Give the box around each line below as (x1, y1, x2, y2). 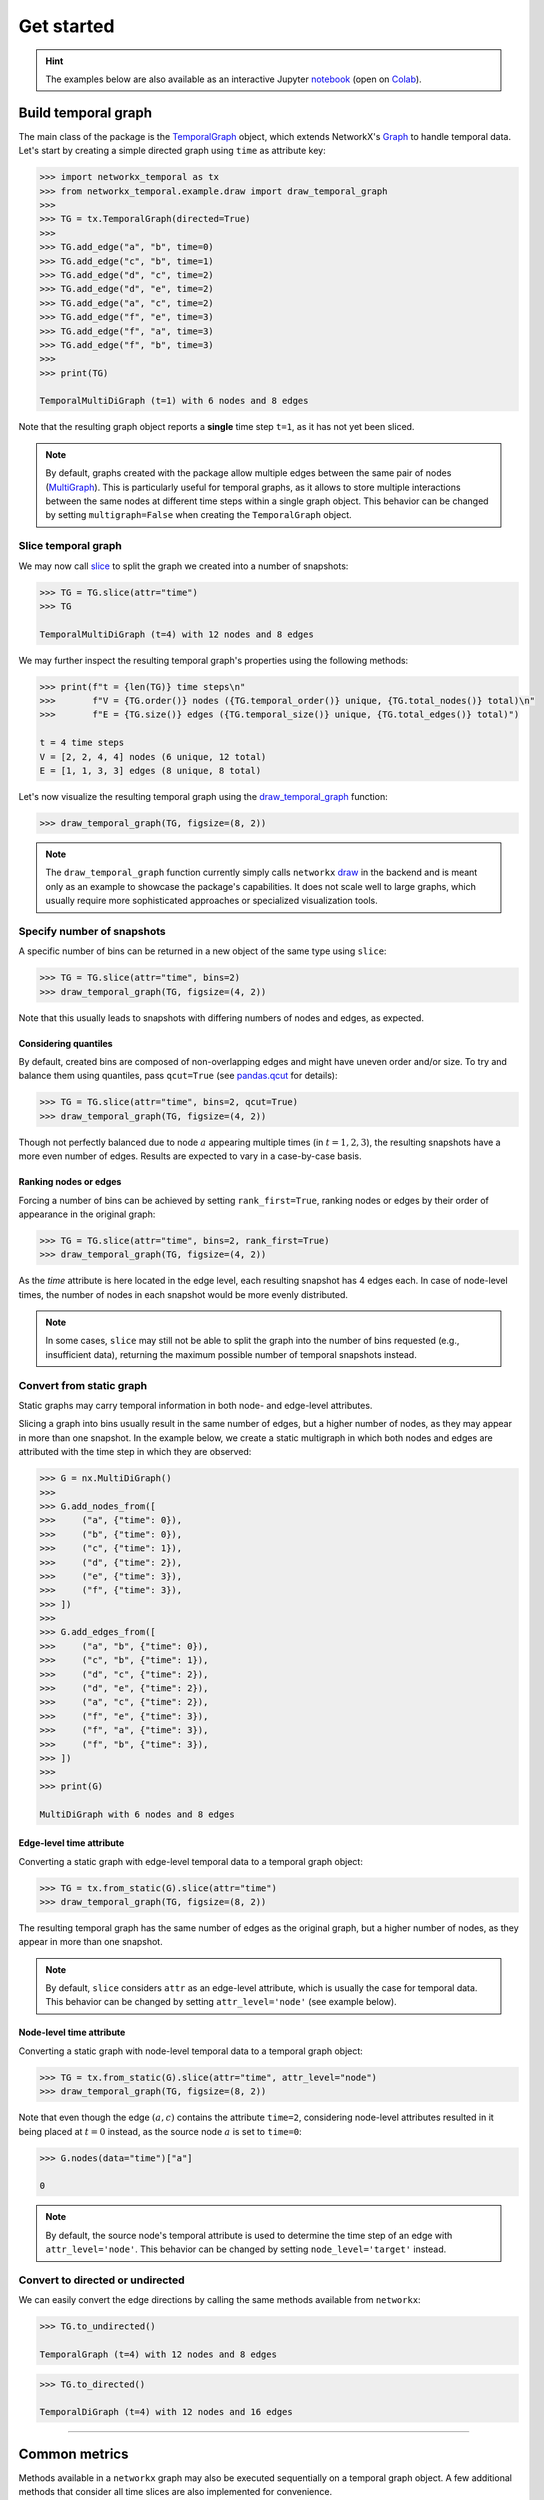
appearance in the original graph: (18, 1208, 156, 1220)
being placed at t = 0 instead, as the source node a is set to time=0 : (18, 2125, 302, 2137)
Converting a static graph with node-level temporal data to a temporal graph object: (18, 2045, 364, 2057)
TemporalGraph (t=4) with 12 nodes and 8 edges (39, 2349, 277, 2360)
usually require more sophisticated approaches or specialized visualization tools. (45, 895, 379, 907)
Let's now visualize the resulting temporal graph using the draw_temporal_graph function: (18, 791, 389, 802)
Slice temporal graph (18, 539, 122, 553)
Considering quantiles (18, 1037, 114, 1049)
